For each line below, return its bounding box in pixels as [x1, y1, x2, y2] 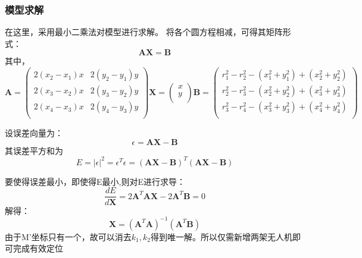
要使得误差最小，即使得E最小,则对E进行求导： [5, 175, 185, 187]
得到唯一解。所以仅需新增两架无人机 [150, 230, 292, 243]
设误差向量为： [5, 127, 63, 139]
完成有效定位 [13, 242, 63, 254]
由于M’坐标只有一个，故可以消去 [5, 230, 132, 243]
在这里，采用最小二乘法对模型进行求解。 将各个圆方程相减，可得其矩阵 [5, 26, 283, 38]
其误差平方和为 [5, 144, 63, 156]
